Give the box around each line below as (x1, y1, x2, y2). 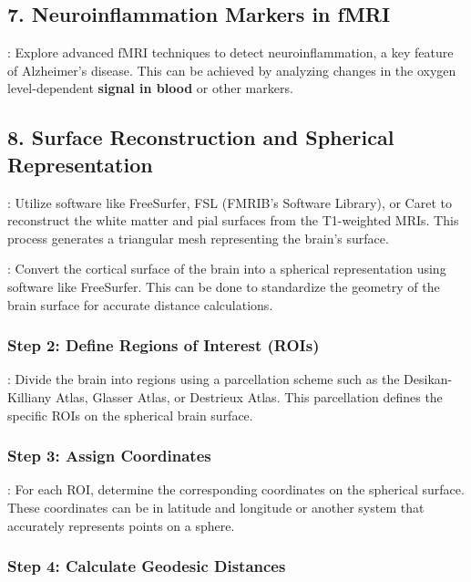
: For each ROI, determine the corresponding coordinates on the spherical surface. (7, 480, 465, 499)
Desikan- (404, 369, 453, 389)
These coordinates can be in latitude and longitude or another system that (7, 497, 425, 516)
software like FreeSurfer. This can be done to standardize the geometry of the (7, 276, 440, 296)
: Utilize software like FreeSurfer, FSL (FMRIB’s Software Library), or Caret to (7, 192, 452, 212)
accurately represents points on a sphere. (7, 515, 235, 535)
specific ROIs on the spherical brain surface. (7, 405, 253, 424)
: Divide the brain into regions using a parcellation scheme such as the (7, 369, 400, 389)
